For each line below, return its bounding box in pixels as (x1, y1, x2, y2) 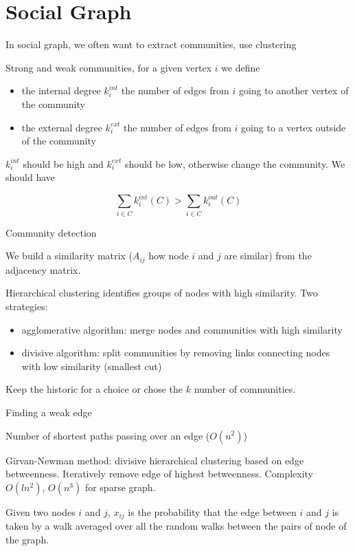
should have (5, 170, 56, 184)
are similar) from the (224, 248, 312, 263)
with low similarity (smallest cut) (21, 358, 162, 373)
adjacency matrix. (5, 262, 81, 277)
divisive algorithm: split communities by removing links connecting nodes (21, 345, 330, 360)
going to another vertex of (238, 83, 349, 98)
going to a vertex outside (241, 120, 346, 134)
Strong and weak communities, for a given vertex (5, 60, 212, 74)
